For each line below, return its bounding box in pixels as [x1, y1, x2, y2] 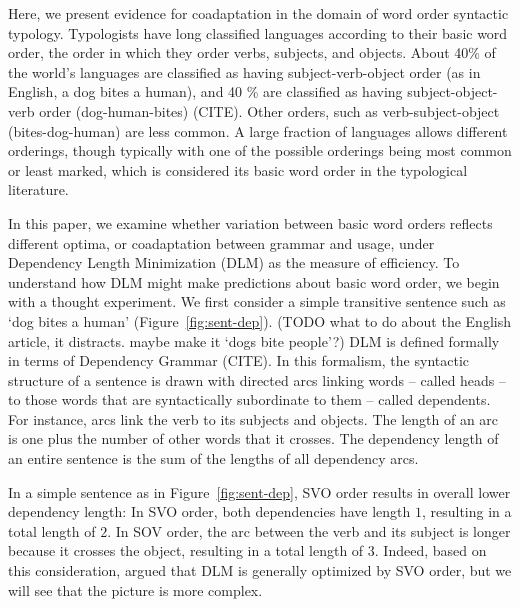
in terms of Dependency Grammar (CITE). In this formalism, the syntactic [8, 350, 469, 371]
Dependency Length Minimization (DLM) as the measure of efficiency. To [8, 252, 460, 273]
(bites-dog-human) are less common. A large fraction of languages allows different [8, 120, 508, 141]
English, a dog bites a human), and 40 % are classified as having [8, 81, 403, 102]
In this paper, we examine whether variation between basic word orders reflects [8, 212, 493, 233]
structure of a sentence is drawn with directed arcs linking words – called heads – [8, 369, 507, 390]
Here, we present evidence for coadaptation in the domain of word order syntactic [8, 3, 509, 23]
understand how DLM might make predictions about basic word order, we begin [8, 271, 500, 292]
